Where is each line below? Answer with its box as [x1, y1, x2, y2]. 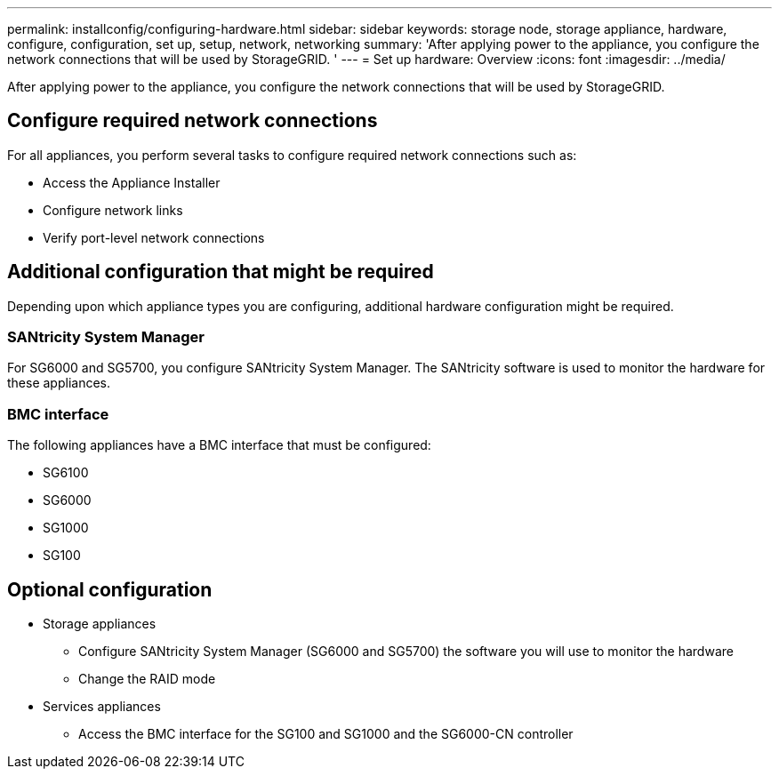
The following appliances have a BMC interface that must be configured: [7, 437, 431, 453]
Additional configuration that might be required [7, 260, 434, 284]
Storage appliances [43, 616, 157, 632]
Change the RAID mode [78, 671, 216, 687]
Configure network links [43, 202, 183, 218]
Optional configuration [7, 578, 213, 601]
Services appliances [43, 699, 161, 715]
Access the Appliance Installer [43, 174, 221, 190]
